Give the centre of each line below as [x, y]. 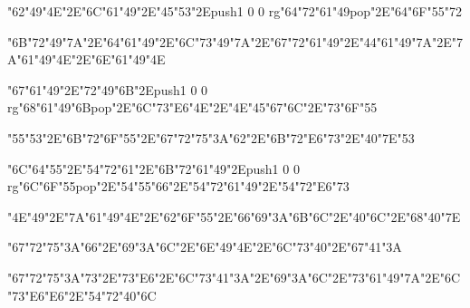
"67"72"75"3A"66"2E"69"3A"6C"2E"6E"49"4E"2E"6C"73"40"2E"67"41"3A [205, 247]
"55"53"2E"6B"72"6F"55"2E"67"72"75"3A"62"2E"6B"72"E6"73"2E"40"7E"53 [211, 137]
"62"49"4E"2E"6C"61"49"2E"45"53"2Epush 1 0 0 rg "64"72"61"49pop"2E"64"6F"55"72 [235, 11]
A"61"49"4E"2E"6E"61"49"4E [86, 59]
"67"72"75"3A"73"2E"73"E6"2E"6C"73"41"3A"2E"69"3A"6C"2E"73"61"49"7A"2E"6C [234, 277]
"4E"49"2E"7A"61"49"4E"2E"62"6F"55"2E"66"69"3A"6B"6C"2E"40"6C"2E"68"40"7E [234, 216]
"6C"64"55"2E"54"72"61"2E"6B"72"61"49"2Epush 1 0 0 [153, 168]
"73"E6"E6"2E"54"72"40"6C [82, 295]
